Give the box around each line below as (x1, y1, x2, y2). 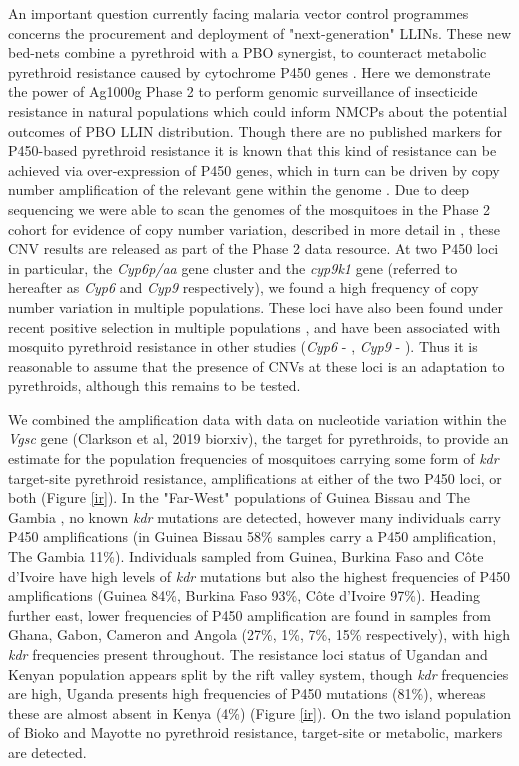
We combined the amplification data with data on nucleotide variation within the (8, 408, 507, 429)
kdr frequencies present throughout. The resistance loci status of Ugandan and (8, 644, 488, 664)
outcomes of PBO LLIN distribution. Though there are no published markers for (8, 120, 503, 141)
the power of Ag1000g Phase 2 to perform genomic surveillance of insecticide (8, 81, 478, 102)
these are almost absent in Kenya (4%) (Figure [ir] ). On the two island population (8, 702, 512, 723)
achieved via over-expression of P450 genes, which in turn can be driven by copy (8, 159, 500, 180)
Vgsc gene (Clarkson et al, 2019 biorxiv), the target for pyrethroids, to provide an (8, 428, 509, 449)
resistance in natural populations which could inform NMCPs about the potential (8, 100, 508, 121)
